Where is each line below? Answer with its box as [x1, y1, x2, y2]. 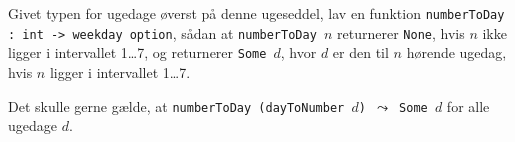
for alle [446, 95, 490, 116]
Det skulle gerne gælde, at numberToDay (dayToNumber [8, 95, 345, 116]
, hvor [280, 42, 317, 63]
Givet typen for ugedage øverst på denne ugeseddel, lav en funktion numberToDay [8, 3, 505, 23]
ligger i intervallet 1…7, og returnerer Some [8, 42, 267, 63]
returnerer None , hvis [337, 22, 465, 43]
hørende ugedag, [406, 42, 507, 63]
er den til [332, 42, 389, 63]
